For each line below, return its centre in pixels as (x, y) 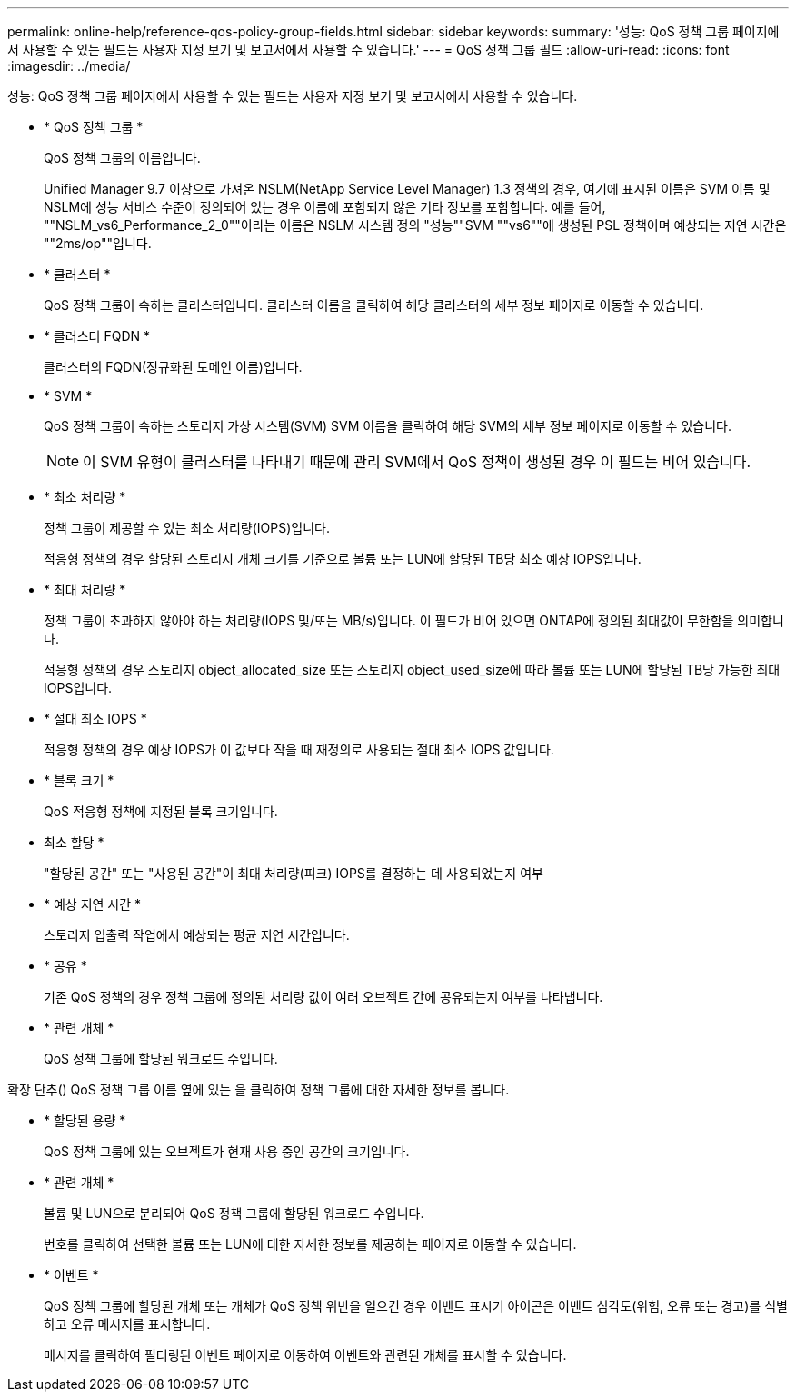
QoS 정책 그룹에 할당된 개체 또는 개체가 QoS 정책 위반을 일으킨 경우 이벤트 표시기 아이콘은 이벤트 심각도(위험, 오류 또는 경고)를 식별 (416, 1306)
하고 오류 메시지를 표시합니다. (127, 1324)
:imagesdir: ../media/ (69, 66)
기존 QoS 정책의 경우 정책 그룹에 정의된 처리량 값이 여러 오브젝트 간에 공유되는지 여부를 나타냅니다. (323, 997)
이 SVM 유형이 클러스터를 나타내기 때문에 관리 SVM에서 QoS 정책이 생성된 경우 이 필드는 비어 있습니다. (417, 462)
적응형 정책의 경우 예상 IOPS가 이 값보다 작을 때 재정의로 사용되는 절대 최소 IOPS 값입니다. (299, 749)
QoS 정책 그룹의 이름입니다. (122, 158)
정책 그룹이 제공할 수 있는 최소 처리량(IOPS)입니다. (187, 528)
